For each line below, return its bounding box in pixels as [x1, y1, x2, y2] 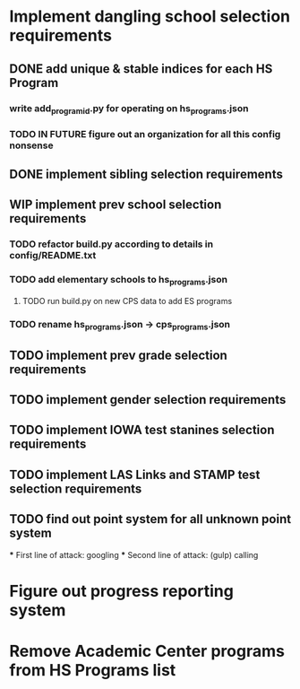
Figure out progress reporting [9, 580, 235, 601]
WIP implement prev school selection [9, 197, 222, 213]
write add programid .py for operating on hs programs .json [9, 101, 249, 116]
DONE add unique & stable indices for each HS [9, 61, 273, 76]
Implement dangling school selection [9, 6, 291, 27]
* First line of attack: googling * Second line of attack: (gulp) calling [9, 549, 259, 560]
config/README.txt [9, 249, 97, 262]
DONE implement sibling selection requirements [9, 167, 284, 182]
